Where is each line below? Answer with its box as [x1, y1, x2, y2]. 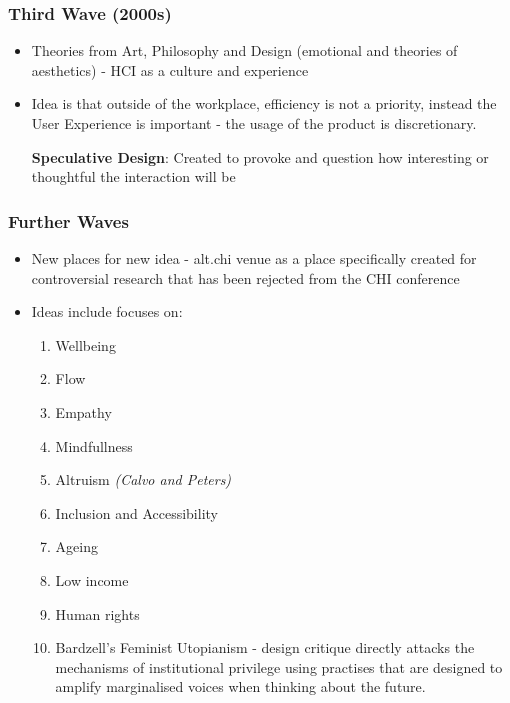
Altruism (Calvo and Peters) [55, 469, 232, 490]
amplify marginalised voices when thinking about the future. [55, 676, 426, 697]
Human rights [55, 603, 140, 624]
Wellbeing [55, 334, 116, 355]
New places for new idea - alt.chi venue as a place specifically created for [31, 248, 477, 268]
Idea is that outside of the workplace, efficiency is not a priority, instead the [31, 93, 497, 114]
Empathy [55, 401, 112, 422]
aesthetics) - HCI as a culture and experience [31, 59, 309, 80]
